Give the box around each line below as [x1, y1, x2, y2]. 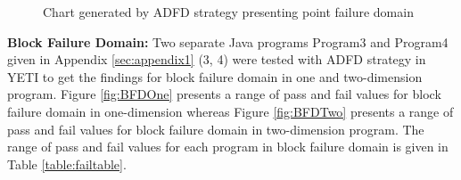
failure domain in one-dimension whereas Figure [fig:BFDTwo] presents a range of [7, 102, 454, 120]
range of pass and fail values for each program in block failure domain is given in [7, 137, 449, 156]
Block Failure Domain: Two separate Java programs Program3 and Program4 [7, 32, 449, 51]
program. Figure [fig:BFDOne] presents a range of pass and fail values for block [7, 85, 441, 103]
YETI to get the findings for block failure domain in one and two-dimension [7, 67, 423, 86]
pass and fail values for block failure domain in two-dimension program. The [7, 119, 424, 138]
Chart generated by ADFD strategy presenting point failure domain [43, 3, 414, 20]
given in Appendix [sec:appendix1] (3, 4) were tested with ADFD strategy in [7, 50, 426, 69]
